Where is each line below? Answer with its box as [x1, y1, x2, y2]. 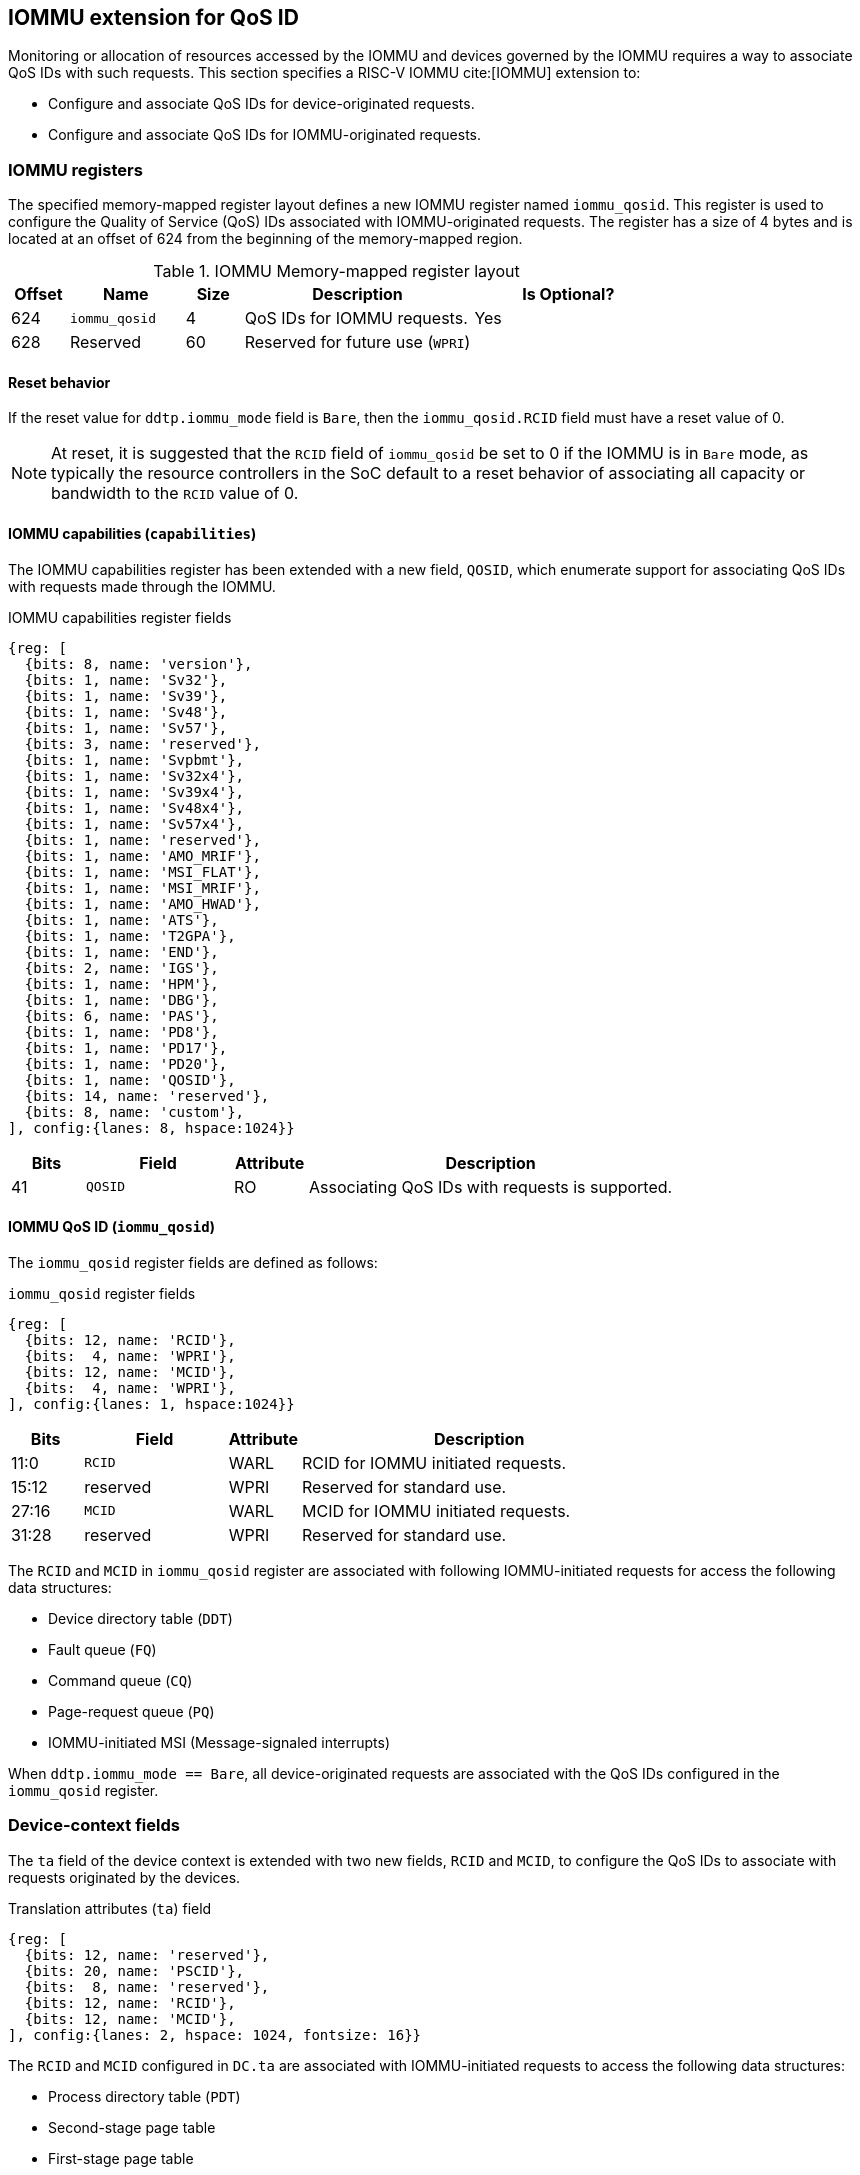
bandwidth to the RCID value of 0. [51, 483, 299, 504]
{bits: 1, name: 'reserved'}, [24, 831, 261, 848]
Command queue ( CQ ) [48, 1671, 193, 1689]
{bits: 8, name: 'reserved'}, [24, 1978, 270, 1995]
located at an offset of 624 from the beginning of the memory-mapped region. [8, 230, 523, 248]
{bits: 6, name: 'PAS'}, [24, 1007, 219, 1024]
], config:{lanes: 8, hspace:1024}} [8, 1119, 295, 1136]
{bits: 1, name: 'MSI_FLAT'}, [24, 863, 261, 880]
